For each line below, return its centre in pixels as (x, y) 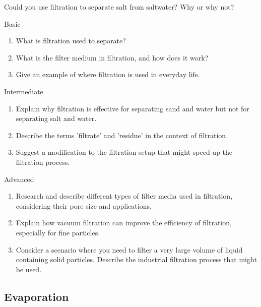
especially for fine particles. (58, 232)
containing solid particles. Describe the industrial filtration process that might (136, 259)
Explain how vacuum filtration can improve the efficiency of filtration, (124, 223)
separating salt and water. (56, 118)
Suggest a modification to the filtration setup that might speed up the (124, 152)
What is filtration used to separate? (71, 41)
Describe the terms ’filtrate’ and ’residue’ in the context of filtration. (122, 135)
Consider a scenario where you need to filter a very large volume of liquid (129, 249)
